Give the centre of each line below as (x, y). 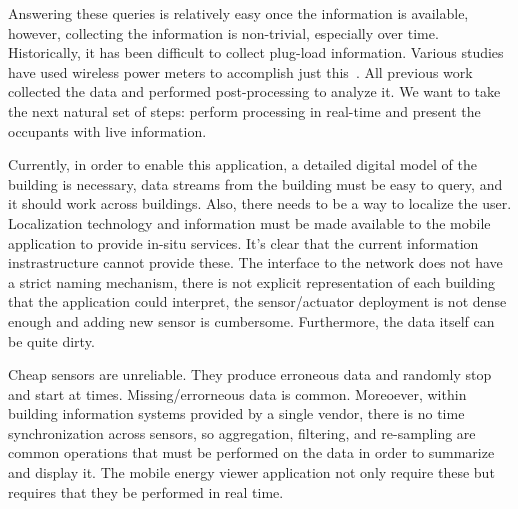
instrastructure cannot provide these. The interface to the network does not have (255, 262)
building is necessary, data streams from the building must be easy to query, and (255, 183)
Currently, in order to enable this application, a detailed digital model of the (242, 164)
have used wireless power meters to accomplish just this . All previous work (240, 71)
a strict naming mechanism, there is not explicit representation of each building (251, 281)
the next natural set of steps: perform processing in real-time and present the (244, 110)
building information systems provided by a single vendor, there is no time (236, 413)
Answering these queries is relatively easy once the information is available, (238, 13)
